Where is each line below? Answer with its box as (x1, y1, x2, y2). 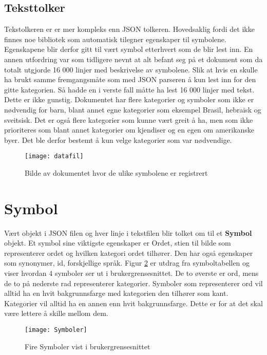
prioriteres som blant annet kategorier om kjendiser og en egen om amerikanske (4, 124, 255, 135)
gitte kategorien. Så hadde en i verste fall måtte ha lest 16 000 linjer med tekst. (4, 84, 255, 95)
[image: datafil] (25, 153, 84, 160)
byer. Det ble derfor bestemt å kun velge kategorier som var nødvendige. (4, 134, 232, 145)
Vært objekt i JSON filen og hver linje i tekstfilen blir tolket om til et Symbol (4, 227, 252, 238)
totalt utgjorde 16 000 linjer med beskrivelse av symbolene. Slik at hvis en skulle (4, 64, 258, 74)
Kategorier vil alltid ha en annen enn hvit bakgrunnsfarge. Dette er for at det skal (4, 297, 263, 308)
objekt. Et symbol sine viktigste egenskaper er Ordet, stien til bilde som (4, 237, 231, 248)
